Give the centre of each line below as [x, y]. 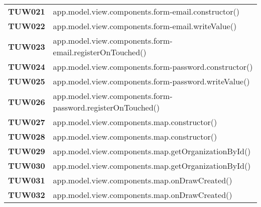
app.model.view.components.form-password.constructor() [153, 67]
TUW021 [27, 11]
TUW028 [27, 136]
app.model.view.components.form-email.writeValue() [145, 26]
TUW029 [27, 151]
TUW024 [27, 67]
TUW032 [27, 195]
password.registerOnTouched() [106, 107]
